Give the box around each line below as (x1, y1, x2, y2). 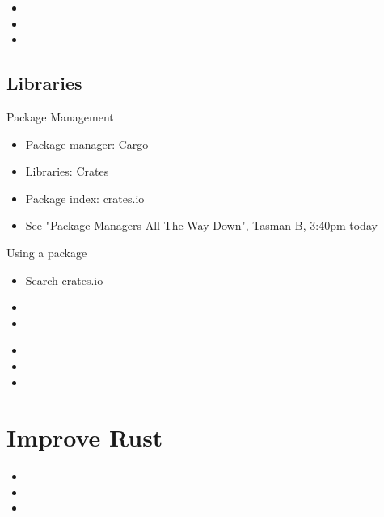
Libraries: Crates (25, 163, 109, 180)
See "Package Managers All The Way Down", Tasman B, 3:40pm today (25, 217, 378, 234)
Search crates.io (25, 271, 103, 288)
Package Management (6, 108, 114, 125)
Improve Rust (6, 421, 163, 454)
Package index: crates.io (25, 189, 145, 206)
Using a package (6, 244, 87, 261)
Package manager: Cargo (25, 135, 149, 152)
